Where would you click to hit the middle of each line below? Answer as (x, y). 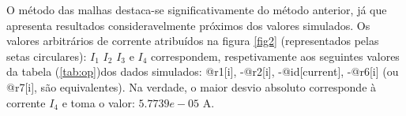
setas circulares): (47, 56)
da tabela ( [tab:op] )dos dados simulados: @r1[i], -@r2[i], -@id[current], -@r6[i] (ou (203, 71)
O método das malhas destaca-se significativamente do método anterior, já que (197, 9)
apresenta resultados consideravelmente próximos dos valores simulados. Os (188, 25)
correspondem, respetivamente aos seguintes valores (275, 56)
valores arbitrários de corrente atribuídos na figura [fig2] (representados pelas (193, 41)
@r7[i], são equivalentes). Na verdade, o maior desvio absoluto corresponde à (192, 86)
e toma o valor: (98, 102)
